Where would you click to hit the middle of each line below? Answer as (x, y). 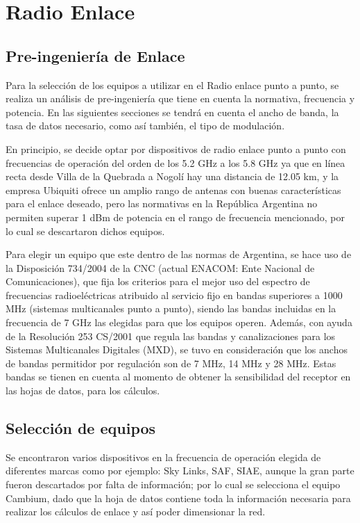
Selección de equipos (81, 428)
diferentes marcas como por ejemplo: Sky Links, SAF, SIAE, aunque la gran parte (180, 470)
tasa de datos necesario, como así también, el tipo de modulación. (145, 126)
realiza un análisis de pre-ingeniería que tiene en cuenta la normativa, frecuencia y (180, 98)
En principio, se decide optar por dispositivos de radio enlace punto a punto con (176, 148)
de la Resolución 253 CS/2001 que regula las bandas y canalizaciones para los (171, 336)
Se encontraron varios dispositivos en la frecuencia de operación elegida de (163, 457)
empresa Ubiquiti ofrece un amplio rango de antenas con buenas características (173, 190)
